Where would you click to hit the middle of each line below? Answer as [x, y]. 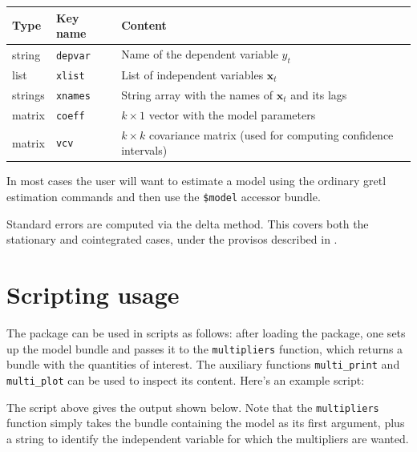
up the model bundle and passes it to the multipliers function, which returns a [205, 348]
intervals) [144, 150]
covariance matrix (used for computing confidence [271, 134]
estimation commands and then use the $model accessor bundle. [164, 196]
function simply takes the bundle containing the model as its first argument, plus [206, 423]
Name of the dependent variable [200, 53]
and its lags [319, 94]
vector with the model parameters [232, 114]
